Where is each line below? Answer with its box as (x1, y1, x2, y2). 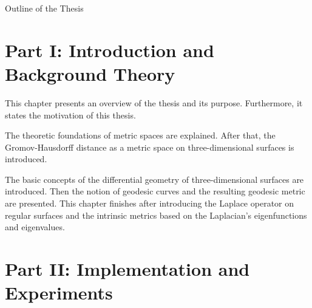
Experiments (5, 280, 113, 305)
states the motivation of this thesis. (5, 108, 136, 121)
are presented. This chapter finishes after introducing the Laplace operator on (5, 197, 294, 210)
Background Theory (5, 61, 175, 86)
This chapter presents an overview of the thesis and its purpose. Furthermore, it (5, 96, 303, 109)
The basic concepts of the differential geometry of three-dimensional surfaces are (5, 173, 304, 185)
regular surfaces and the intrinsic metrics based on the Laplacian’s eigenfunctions (5, 208, 307, 221)
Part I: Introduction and (5, 37, 214, 62)
